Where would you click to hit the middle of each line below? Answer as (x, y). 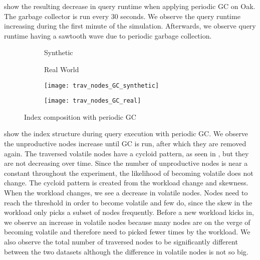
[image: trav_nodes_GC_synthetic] (102, 85)
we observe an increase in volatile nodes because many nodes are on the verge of (127, 222)
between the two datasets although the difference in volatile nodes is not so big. (126, 251)
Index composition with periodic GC (80, 116)
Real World (62, 69)
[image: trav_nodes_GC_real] (93, 101)
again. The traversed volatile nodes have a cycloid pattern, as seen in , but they (126, 153)
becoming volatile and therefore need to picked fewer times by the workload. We (127, 232)
